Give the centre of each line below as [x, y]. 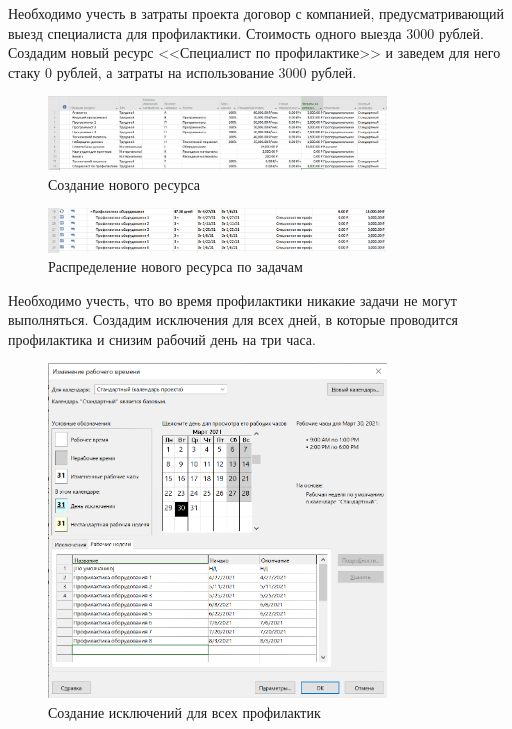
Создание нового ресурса [124, 183]
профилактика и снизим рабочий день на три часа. [162, 338]
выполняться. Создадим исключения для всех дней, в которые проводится [233, 319]
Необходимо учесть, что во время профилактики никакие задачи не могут [232, 299]
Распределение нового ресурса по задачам [175, 266]
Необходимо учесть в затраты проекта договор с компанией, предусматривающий [256, 13]
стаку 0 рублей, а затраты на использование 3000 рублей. [182, 71]
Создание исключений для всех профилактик [184, 712]
